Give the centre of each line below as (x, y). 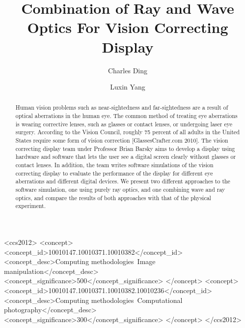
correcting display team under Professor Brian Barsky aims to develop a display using (125, 148)
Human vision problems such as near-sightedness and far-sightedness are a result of (122, 107)
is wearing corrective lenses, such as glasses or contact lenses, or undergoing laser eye (124, 124)
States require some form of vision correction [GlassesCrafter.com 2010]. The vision (122, 140)
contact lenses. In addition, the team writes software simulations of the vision (114, 165)
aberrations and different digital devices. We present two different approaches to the (123, 181)
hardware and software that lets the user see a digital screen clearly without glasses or (126, 157)
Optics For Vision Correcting (128, 27)
